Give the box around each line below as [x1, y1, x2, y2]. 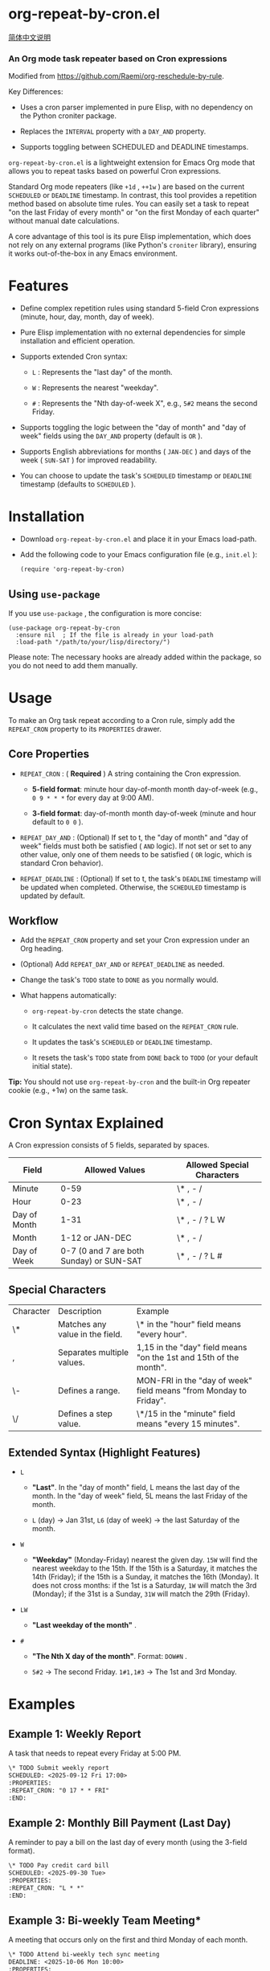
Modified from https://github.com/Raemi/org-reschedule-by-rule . [8, 72, 225, 81]
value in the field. [57, 1328, 123, 1340]
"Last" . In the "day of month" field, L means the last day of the [31, 1483, 240, 1493]
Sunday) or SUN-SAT [59, 1255, 143, 1267]
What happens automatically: [19, 991, 117, 1000]
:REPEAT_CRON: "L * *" [8, 1883, 84, 1892]
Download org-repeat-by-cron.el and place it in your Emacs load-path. [19, 534, 257, 544]
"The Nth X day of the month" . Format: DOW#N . [31, 1652, 187, 1661]
